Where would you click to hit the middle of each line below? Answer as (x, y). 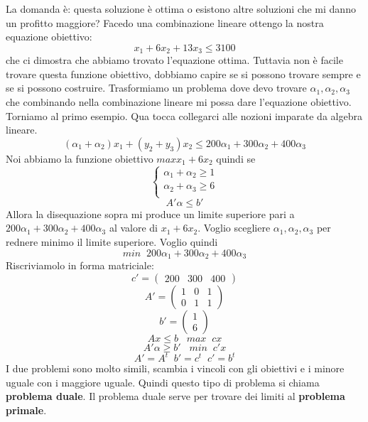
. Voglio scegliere (234, 228)
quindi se (236, 158)
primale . (26, 410)
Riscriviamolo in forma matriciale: (80, 265)
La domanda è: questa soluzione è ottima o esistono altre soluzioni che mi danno (181, 9)
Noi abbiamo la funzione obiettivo (80, 158)
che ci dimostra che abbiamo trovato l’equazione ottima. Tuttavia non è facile (174, 60)
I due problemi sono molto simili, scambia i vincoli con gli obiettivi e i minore (175, 368)
